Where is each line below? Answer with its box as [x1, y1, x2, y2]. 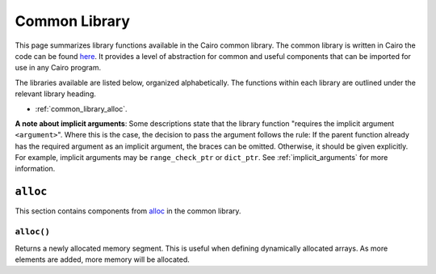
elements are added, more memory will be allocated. [15, 255, 190, 264]
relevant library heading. [15, 89, 97, 99]
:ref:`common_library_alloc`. [35, 103, 128, 113]
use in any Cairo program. [15, 63, 101, 73]
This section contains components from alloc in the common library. [15, 206, 241, 216]
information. [15, 164, 56, 174]
